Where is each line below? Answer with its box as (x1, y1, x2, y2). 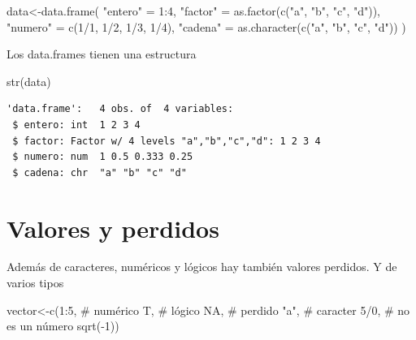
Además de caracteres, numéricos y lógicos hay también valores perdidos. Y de (6, 258, 397, 275)
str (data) (6, 72, 51, 89)
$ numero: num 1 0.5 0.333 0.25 (12, 151, 193, 163)
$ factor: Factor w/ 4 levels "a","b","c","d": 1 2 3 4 (12, 135, 321, 147)
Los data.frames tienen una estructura (6, 45, 197, 62)
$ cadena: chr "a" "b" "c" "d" (12, 166, 187, 179)
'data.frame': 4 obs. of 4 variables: (6, 103, 234, 115)
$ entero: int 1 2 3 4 (12, 118, 141, 131)
